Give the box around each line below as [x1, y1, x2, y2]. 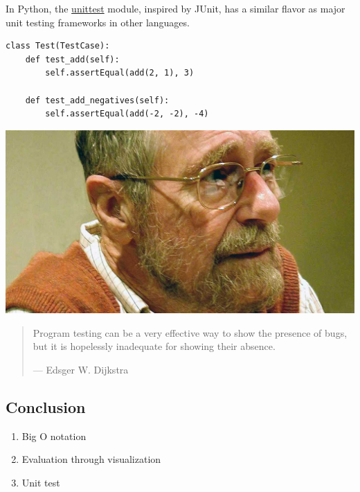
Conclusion [6, 396, 86, 417]
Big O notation [21, 428, 87, 443]
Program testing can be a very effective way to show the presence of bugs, [33, 325, 348, 340]
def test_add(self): [25, 54, 120, 64]
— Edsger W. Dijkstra [33, 362, 129, 376]
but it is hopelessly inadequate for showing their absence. [33, 339, 276, 353]
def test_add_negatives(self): [25, 95, 170, 105]
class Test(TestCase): [6, 41, 110, 51]
